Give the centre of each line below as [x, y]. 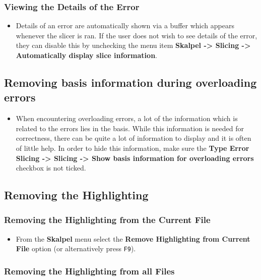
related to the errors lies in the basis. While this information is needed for [130, 128]
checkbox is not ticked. [51, 168]
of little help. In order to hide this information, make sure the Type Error [133, 148]
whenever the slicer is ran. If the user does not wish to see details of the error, [137, 35]
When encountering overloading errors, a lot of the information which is [127, 118]
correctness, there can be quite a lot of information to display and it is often [134, 138]
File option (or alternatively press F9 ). [76, 248]
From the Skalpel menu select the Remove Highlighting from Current [133, 238]
